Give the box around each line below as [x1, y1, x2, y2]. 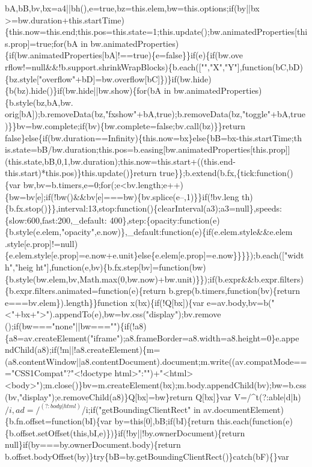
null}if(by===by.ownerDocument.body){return [5, 438, 181, 451]
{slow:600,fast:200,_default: [5, 213, 107, 226]
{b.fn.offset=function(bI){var [5, 415, 112, 427]
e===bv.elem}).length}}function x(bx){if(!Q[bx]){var [5, 296, 204, 308]
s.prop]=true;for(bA [5, 37, 78, 49]
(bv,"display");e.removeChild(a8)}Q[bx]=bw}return [5, 390, 193, 403]
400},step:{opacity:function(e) [109, 213, 220, 226]
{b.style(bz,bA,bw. [5, 96, 73, 108]
